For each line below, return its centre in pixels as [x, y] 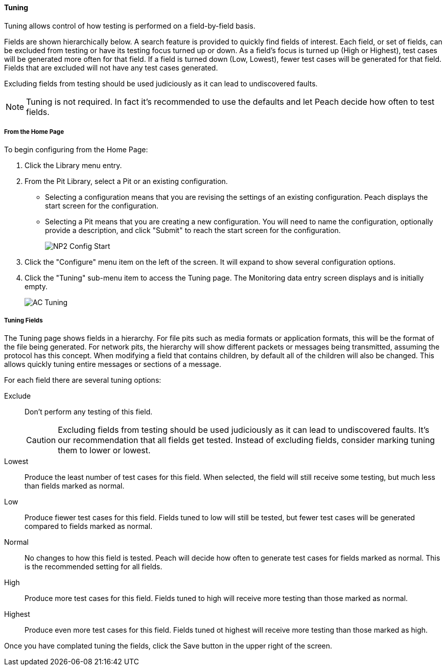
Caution [41, 440]
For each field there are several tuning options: [83, 380]
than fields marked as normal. [75, 486]
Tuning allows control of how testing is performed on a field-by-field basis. [130, 26]
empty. [36, 287]
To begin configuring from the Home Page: [76, 150]
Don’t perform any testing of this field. [89, 412]
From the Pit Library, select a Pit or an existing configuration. [126, 181]
